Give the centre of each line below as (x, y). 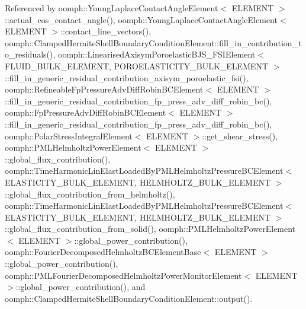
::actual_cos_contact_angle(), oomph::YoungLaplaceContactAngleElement (141, 19)
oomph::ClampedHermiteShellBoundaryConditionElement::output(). (129, 298)
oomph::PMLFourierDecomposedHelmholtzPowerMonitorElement (123, 275)
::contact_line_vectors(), (106, 31)
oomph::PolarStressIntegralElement (69, 136)
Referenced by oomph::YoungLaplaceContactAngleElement (112, 8)
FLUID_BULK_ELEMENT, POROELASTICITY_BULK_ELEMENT (137, 66)
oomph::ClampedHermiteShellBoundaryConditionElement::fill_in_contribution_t (153, 42)
